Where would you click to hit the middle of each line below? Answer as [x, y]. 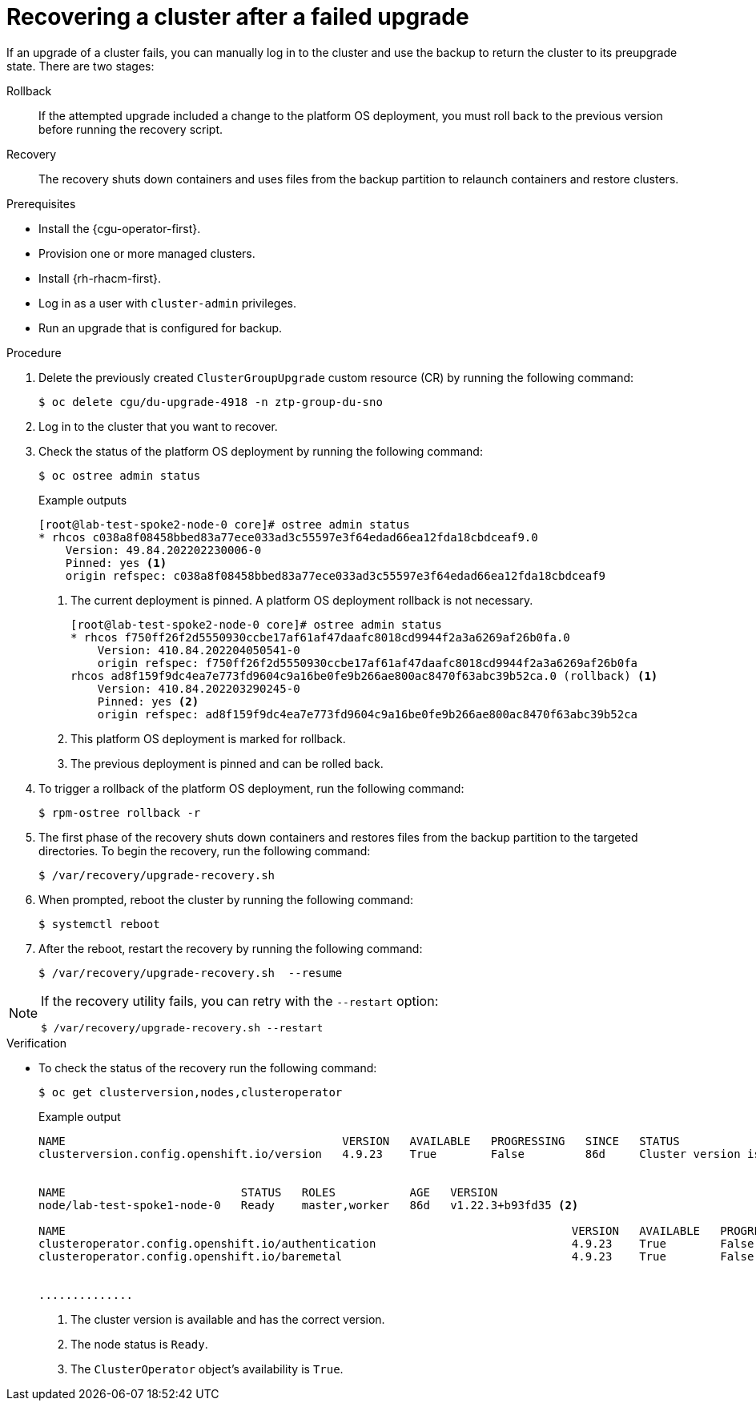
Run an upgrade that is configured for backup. [161, 328]
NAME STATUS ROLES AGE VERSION [268, 1192]
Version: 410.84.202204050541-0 [199, 650]
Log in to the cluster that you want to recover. [158, 426]
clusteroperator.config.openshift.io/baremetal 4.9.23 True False [396, 1256]
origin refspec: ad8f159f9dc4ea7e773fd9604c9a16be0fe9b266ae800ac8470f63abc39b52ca [368, 714]
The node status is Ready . [139, 1344]
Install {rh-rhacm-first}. [100, 278]
